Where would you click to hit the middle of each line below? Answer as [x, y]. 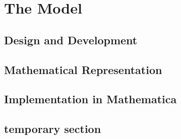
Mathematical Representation [83, 69]
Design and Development [71, 40]
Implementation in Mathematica [91, 99]
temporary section [53, 129]
